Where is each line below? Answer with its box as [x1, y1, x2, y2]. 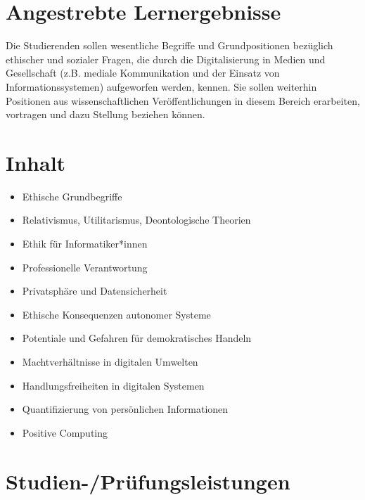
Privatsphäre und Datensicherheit [22, 283, 167, 298]
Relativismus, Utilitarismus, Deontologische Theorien [22, 212, 251, 227]
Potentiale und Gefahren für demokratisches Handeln [22, 331, 252, 345]
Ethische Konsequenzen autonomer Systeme [22, 307, 211, 321]
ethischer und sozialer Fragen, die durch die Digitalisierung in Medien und [6, 51, 326, 66]
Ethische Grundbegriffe [22, 188, 122, 203]
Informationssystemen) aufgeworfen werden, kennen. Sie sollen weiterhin [6, 79, 317, 94]
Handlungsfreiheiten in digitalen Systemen [22, 378, 205, 392]
